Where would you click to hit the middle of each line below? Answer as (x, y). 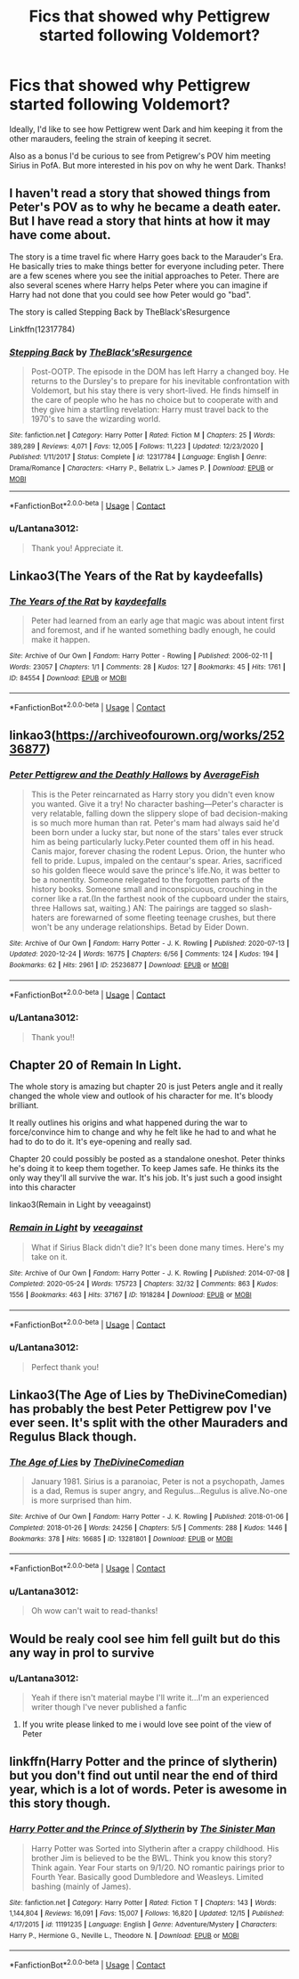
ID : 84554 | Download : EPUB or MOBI (68, 678)
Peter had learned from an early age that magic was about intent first (158, 620)
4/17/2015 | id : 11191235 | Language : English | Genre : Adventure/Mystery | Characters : (143, 1924)
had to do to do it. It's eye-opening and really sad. (101, 1142)
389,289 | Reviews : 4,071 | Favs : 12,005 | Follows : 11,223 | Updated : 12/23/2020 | (137, 446)
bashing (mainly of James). (81, 1886)
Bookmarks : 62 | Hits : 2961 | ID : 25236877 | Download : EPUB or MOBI (119, 965)
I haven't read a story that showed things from (140, 193)
